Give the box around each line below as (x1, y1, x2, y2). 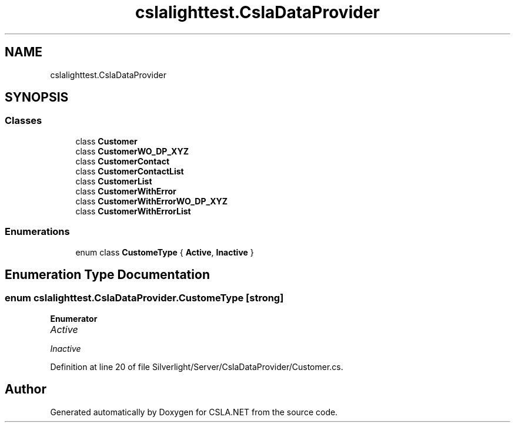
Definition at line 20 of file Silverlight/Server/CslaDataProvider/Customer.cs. (50, 361, 343, 372)
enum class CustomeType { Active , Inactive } (75, 247, 254, 257)
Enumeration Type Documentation (5, 267, 210, 282)
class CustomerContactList (75, 166, 184, 176)
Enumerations (5, 226, 70, 238)
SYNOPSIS (5, 90, 69, 105)
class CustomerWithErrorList (75, 206, 191, 216)
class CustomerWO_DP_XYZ (75, 146, 189, 156)
